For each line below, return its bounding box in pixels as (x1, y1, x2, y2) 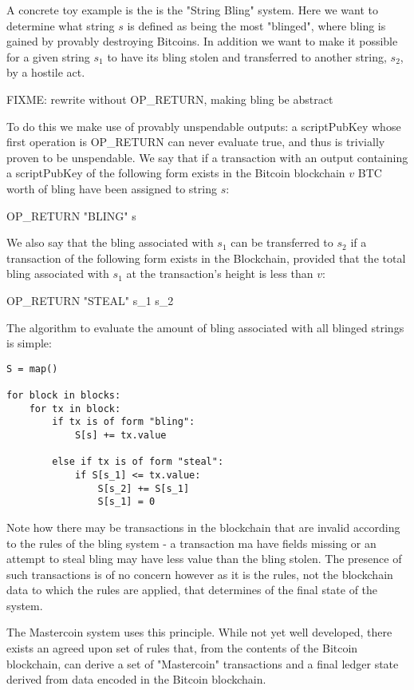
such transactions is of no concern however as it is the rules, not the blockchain (6, 565, 393, 582)
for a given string (6, 48, 90, 65)
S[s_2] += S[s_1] (97, 482, 190, 494)
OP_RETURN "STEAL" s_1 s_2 (6, 291, 174, 308)
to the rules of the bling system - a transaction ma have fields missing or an (6, 534, 377, 551)
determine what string (6, 17, 115, 34)
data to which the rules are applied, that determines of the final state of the (6, 581, 378, 598)
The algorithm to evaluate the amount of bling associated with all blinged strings (6, 319, 404, 335)
